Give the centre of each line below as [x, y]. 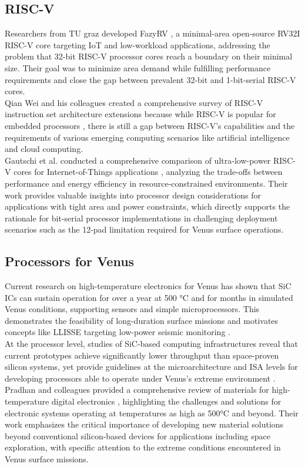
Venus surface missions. [47, 459]
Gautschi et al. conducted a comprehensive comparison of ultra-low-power [138, 160]
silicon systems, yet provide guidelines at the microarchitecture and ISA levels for [151, 367]
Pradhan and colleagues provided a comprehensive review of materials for [137, 390]
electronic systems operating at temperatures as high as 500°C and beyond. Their [152, 413]
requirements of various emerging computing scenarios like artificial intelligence [147, 137]
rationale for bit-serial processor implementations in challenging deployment [141, 218]
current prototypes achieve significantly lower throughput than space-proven [142, 355]
